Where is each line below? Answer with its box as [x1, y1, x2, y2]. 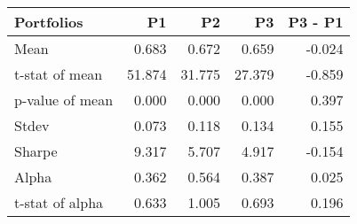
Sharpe [14, 141, 58, 161]
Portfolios [14, 12, 83, 32]
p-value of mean [14, 89, 114, 110]
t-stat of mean [14, 64, 103, 84]
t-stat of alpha [14, 192, 104, 212]
